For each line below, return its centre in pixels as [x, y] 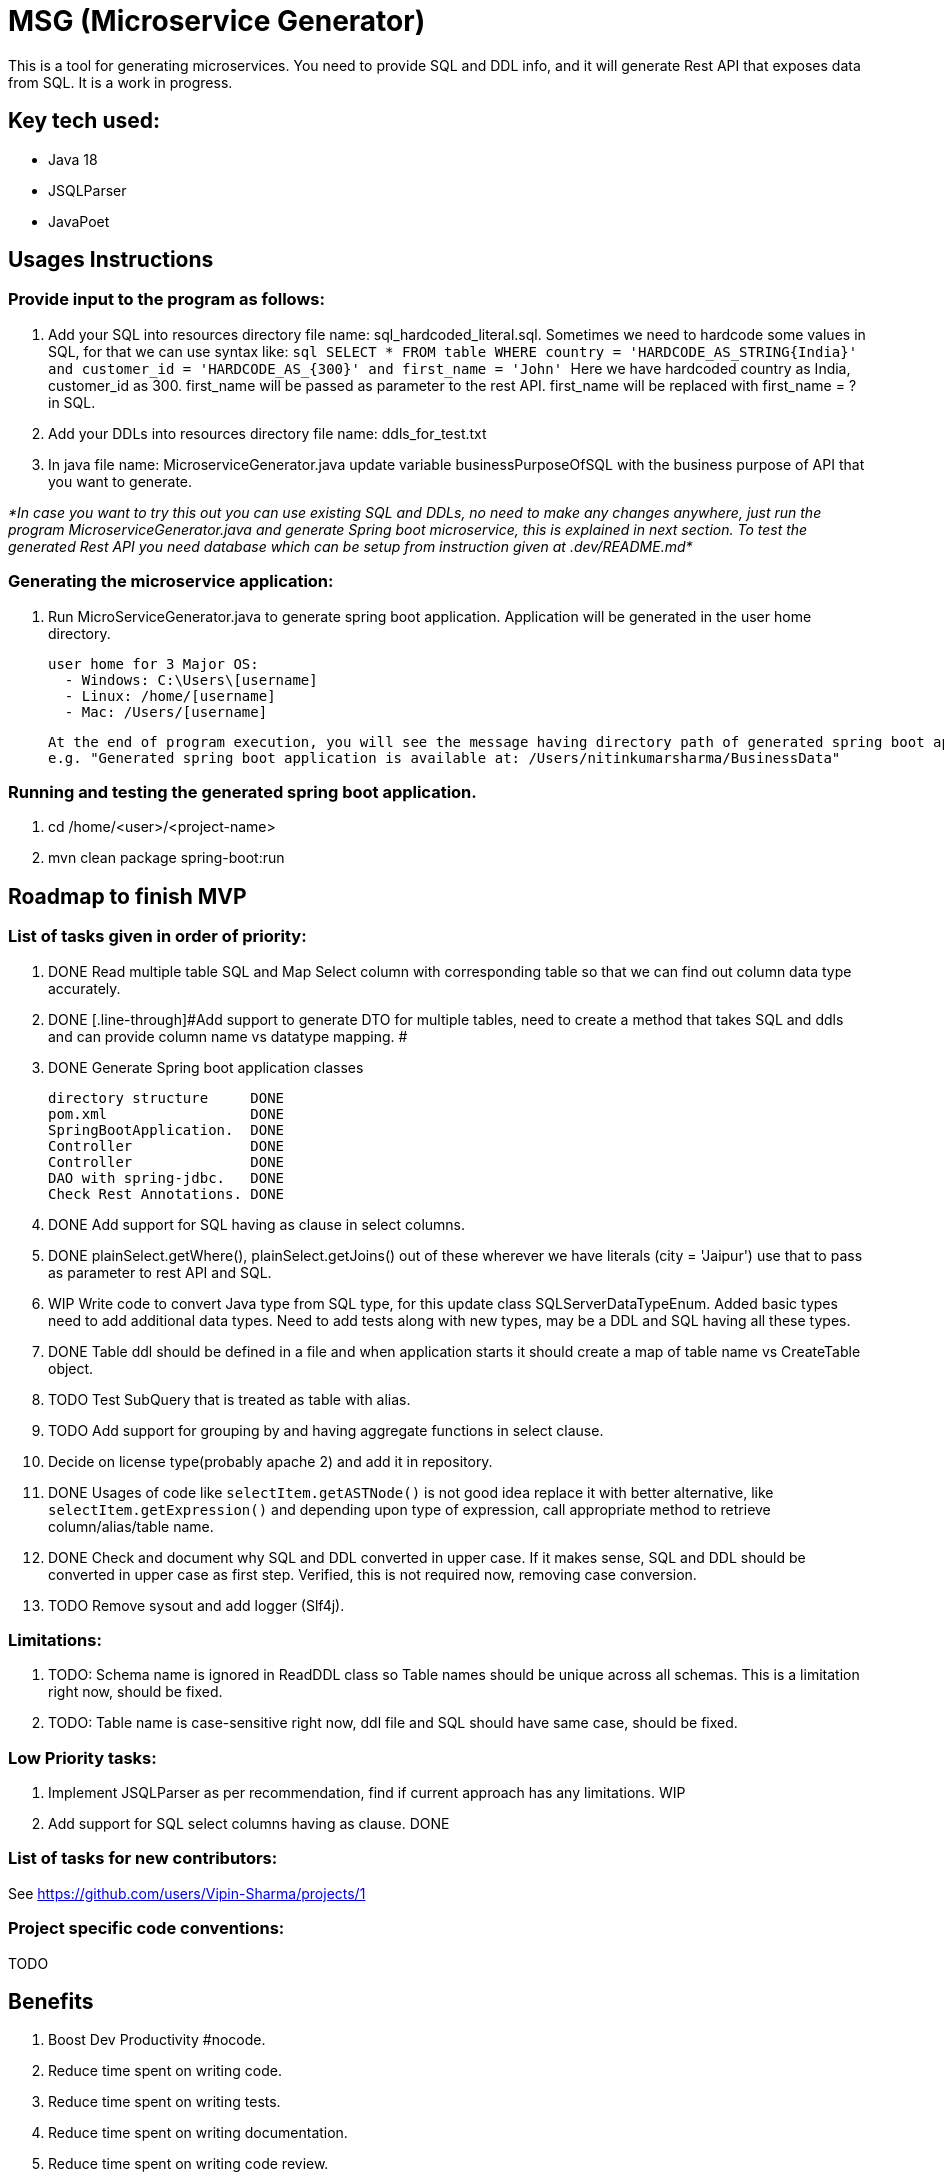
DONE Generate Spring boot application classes [206, 1067]
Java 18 [73, 159]
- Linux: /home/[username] [170, 695]
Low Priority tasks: [82, 1757]
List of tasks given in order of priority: [157, 936]
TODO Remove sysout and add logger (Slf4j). [196, 1605]
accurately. [84, 988]
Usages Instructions [111, 260]
